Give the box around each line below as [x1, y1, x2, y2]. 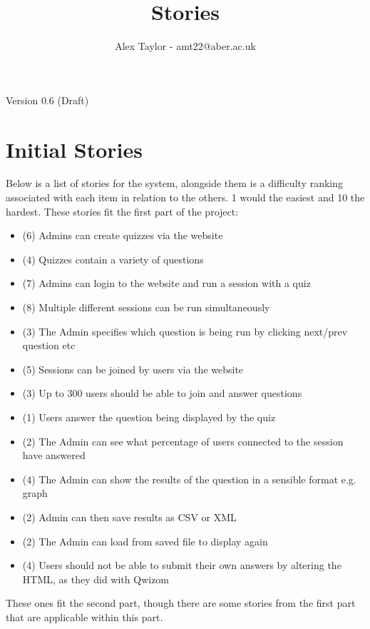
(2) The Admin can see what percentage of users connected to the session [22, 433, 344, 448]
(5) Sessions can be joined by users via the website [22, 361, 244, 376]
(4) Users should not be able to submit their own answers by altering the [22, 558, 341, 573]
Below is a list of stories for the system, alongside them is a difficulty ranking [6, 176, 343, 191]
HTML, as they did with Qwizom [22, 571, 170, 586]
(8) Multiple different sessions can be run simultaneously [22, 300, 270, 314]
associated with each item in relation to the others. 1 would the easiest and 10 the [6, 190, 365, 205]
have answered [22, 448, 86, 463]
